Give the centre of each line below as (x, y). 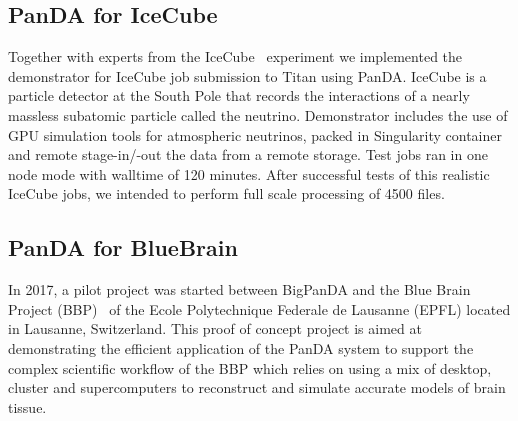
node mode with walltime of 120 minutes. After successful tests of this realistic (249, 173)
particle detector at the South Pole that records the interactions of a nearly (239, 95)
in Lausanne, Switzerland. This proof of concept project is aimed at (215, 328)
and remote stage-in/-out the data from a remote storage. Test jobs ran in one (248, 154)
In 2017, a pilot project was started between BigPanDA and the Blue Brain (239, 289)
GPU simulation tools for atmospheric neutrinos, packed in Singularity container (255, 134)
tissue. (27, 406)
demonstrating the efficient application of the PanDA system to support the (241, 347)
